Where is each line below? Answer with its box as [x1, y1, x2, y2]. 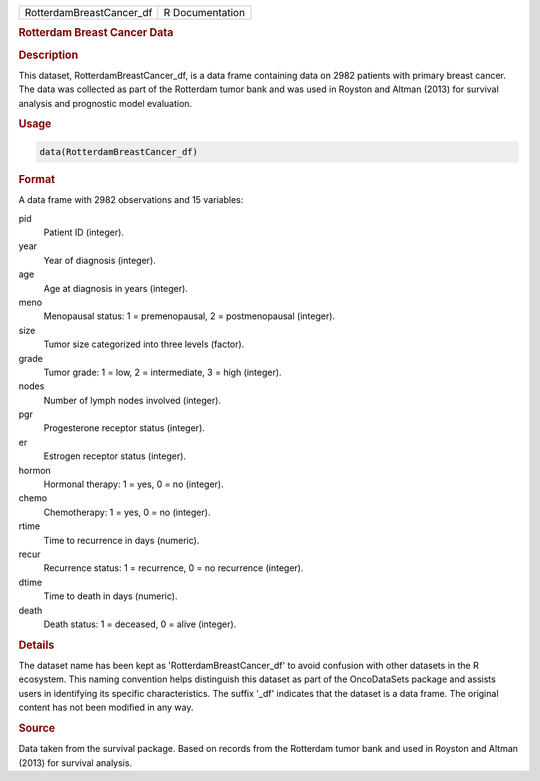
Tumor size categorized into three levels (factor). [43, 338, 245, 350]
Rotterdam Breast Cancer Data [18, 26, 174, 40]
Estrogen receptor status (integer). [43, 450, 187, 462]
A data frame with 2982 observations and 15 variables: [18, 194, 244, 206]
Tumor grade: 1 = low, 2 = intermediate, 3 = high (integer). [43, 366, 282, 378]
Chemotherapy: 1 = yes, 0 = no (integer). [43, 506, 211, 518]
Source [18, 721, 56, 735]
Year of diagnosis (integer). [43, 254, 157, 266]
